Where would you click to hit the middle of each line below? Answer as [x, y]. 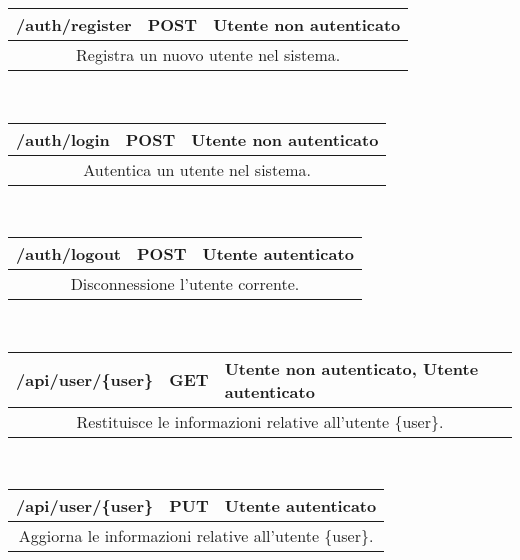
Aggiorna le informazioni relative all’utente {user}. [196, 536]
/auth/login [63, 139]
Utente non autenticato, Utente [351, 368]
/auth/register [74, 24]
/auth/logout [69, 254]
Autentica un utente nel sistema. [197, 169]
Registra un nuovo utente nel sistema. [208, 54]
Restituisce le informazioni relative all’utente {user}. [260, 421]
